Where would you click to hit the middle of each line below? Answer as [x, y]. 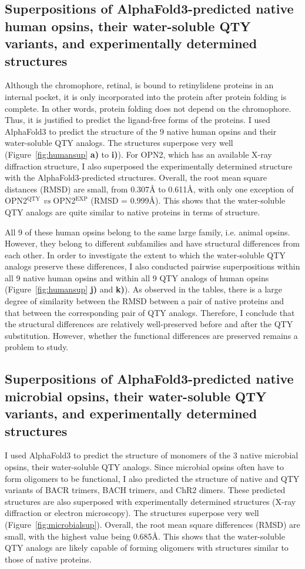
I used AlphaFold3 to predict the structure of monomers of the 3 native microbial [152, 455]
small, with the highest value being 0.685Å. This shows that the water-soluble [145, 536]
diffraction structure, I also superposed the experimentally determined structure [149, 166]
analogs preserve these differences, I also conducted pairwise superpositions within [152, 266]
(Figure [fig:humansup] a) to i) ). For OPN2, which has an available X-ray [138, 154]
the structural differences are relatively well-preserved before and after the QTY [149, 324]
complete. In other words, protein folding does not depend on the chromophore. [148, 108]
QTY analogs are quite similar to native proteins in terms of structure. [133, 212]
